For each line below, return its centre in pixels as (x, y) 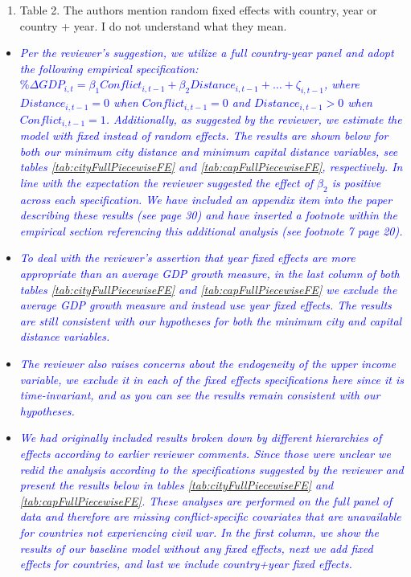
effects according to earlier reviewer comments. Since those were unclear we (205, 453)
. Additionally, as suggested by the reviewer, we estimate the (254, 119)
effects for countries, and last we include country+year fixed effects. (186, 564)
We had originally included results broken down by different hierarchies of (201, 438)
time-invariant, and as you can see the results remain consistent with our (200, 395)
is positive (356, 182)
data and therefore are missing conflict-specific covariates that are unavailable (210, 516)
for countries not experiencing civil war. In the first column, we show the (199, 532)
